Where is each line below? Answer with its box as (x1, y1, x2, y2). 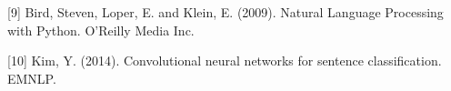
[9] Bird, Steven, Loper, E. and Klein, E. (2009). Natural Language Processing (7, 3, 444, 21)
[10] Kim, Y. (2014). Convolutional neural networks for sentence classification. (7, 51, 442, 70)
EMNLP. (7, 68, 56, 87)
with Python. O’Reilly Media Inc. (7, 20, 195, 39)
